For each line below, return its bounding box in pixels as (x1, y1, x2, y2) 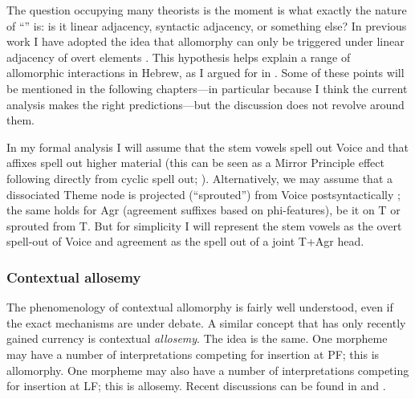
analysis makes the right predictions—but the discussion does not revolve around (6, 96, 405, 112)
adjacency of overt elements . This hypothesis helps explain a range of (6, 48, 351, 65)
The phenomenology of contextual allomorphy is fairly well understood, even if (6, 299, 393, 316)
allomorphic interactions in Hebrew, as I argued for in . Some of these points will (6, 64, 405, 81)
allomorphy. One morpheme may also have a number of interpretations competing (6, 361, 409, 378)
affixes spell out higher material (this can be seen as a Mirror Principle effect (6, 154, 384, 171)
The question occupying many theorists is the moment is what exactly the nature (6, 2, 407, 18)
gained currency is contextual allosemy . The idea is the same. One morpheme (6, 330, 388, 347)
